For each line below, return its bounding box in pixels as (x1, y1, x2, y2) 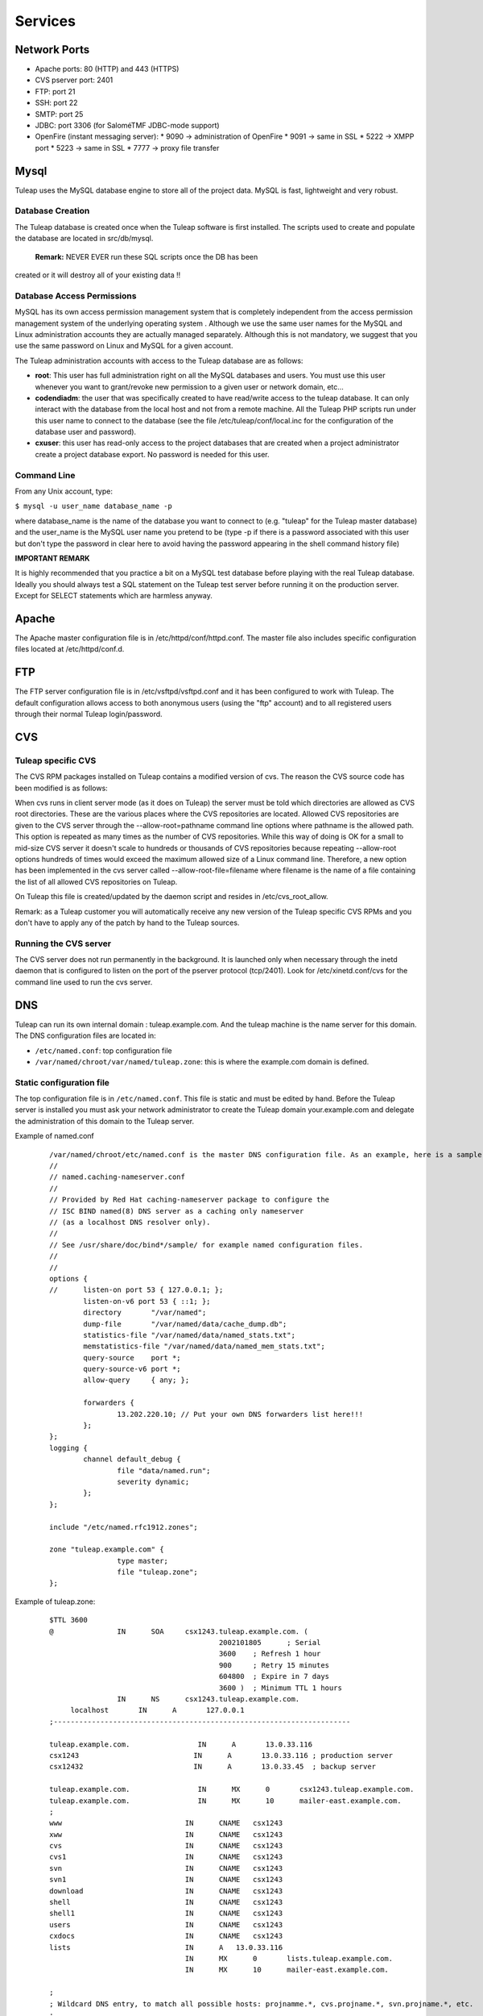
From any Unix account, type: (14, 486, 113, 496)
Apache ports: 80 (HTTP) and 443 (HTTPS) (35, 65, 180, 74)
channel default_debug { (83, 1455, 181, 1464)
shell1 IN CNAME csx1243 (49, 1909, 283, 1918)
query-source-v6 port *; (83, 1364, 181, 1374)
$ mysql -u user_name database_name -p (14, 502, 172, 511)
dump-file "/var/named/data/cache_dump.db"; (83, 1319, 287, 1328)
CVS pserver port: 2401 (35, 75, 114, 85)
